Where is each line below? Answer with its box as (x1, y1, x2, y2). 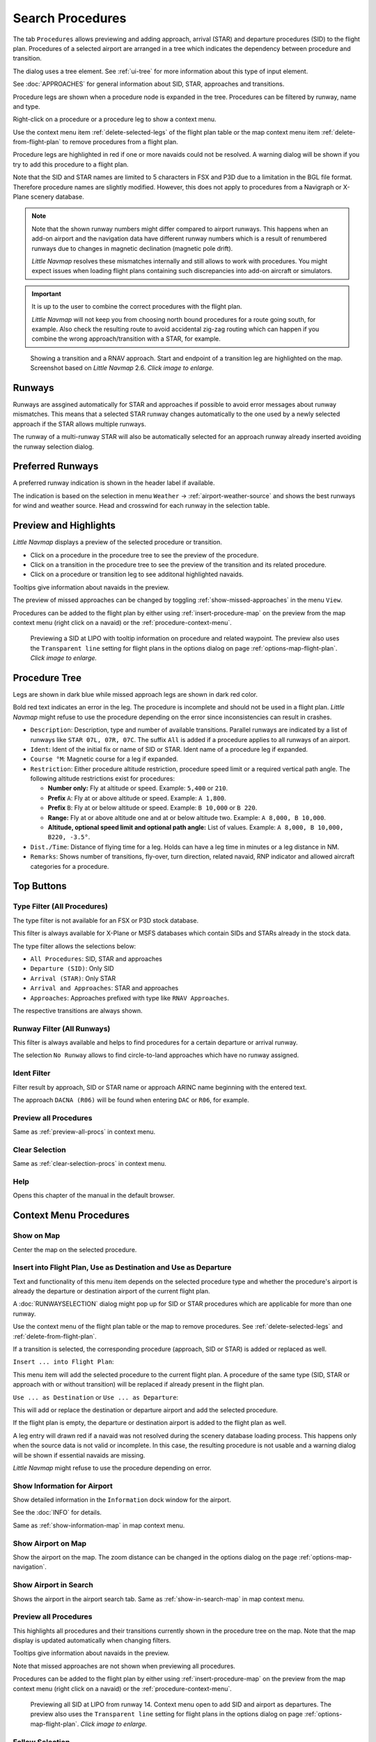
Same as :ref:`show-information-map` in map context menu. (13, 1521, 185, 1529)
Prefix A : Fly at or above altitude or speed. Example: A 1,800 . (47, 794, 226, 802)
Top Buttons (13, 880, 68, 892)
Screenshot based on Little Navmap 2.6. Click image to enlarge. (30, 364, 214, 372)
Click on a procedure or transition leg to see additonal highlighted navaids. (30, 570, 244, 578)
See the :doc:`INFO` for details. (13, 1509, 102, 1517)
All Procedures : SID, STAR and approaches (30, 955, 163, 963)
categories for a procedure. (30, 862, 109, 870)
